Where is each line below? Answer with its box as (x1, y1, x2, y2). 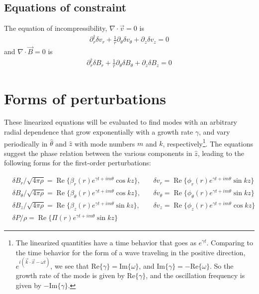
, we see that (50, 260, 89, 271)
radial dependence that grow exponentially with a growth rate (4, 127, 193, 137)
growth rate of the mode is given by (15, 270, 125, 281)
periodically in (4, 138, 48, 148)
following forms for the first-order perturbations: (4, 157, 151, 168)
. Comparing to (206, 237, 253, 247)
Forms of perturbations (4, 88, 167, 108)
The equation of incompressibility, (4, 23, 107, 33)
